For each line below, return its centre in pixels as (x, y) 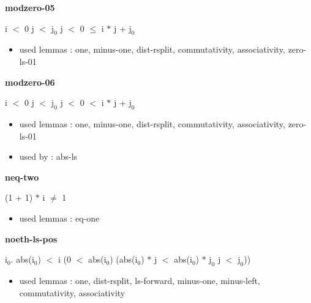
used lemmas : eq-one (59, 218)
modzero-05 (30, 7)
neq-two (22, 177)
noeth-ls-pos (31, 238)
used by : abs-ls (48, 156)
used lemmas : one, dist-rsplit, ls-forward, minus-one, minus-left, (140, 280)
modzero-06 (30, 82)
